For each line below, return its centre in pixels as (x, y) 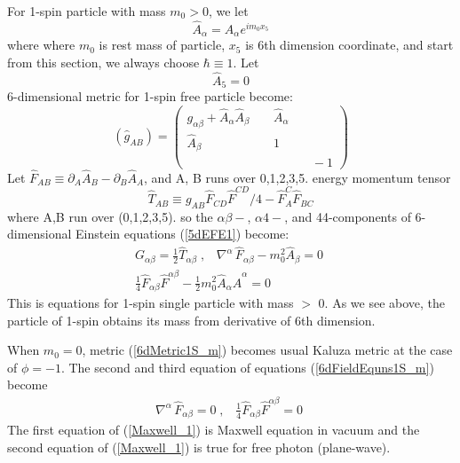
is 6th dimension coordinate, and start (349, 45)
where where (41, 45)
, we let (228, 11)
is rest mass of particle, (162, 45)
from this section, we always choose (103, 62)
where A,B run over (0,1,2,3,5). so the (110, 216)
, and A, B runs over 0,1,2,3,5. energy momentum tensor (297, 177)
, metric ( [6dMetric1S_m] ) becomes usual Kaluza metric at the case (267, 350)
